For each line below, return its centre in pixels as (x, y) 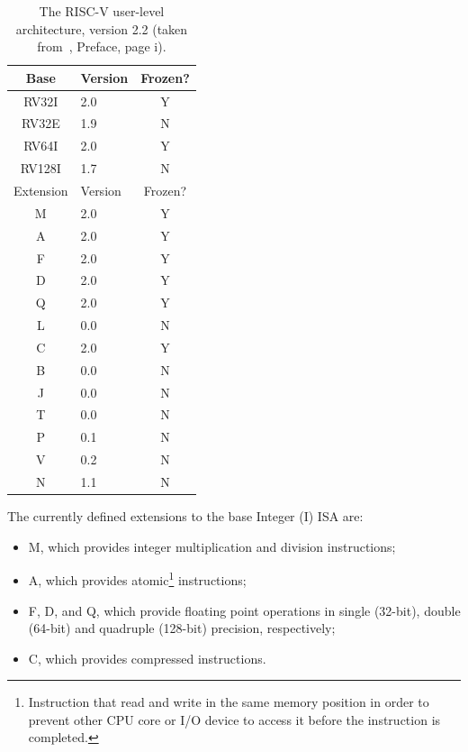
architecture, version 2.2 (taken (102, 28)
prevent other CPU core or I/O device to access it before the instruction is (234, 719)
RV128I (40, 168)
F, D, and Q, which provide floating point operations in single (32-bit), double (244, 610)
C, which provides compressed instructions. (147, 658)
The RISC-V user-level (102, 11)
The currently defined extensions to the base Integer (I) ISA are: (185, 516)
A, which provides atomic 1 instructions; (137, 578)
